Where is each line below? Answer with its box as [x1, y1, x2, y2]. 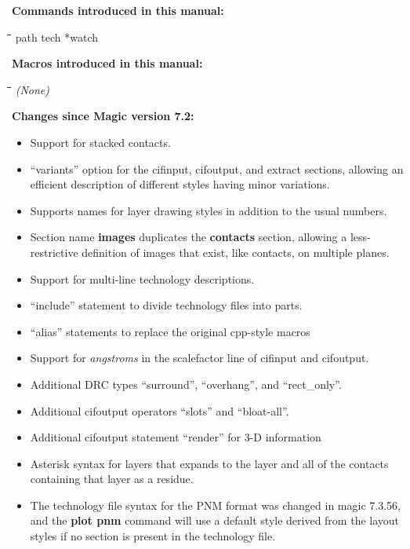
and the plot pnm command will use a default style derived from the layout [30, 512, 400, 529]
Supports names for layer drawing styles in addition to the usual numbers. [30, 202, 387, 218]
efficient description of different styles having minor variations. [30, 176, 330, 192]
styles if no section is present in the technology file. [30, 528, 276, 544]
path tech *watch [15, 28, 99, 45]
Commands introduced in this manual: [12, 2, 224, 18]
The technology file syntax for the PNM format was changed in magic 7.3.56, [30, 496, 401, 513]
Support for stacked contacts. [30, 134, 171, 150]
